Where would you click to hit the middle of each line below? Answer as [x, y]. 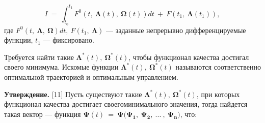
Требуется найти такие [39, 57]
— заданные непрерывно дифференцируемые [176, 30]
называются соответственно [218, 67]
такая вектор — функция [43, 114]
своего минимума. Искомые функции [61, 67]
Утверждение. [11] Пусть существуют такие [73, 94]
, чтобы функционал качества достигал [189, 57]
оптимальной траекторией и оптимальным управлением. [91, 77]
